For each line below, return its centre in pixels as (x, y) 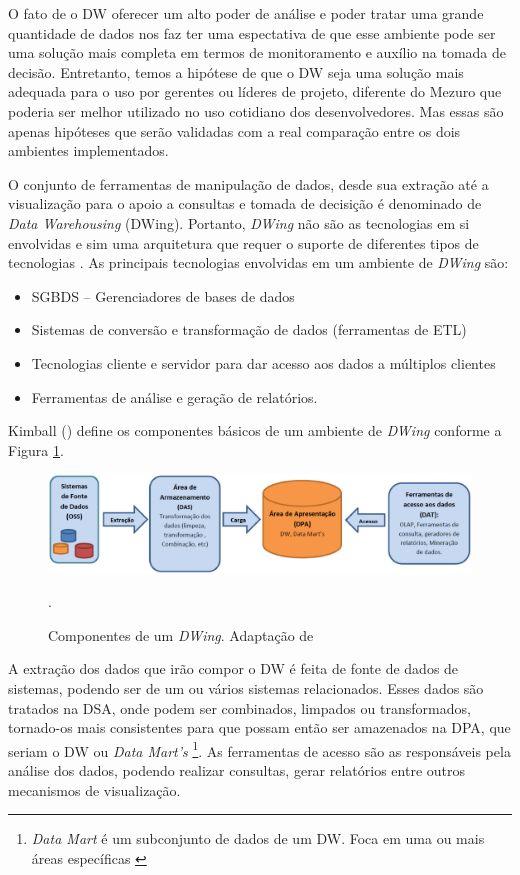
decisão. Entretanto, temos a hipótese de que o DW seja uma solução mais (236, 71)
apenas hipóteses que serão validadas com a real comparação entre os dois (234, 130)
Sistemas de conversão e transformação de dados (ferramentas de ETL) (249, 329)
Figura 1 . (36, 449)
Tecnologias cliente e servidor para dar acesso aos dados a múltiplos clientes (263, 362)
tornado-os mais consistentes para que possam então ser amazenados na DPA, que (259, 727)
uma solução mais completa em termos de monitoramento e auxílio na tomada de (257, 52)
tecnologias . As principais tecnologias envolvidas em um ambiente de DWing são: (258, 262)
